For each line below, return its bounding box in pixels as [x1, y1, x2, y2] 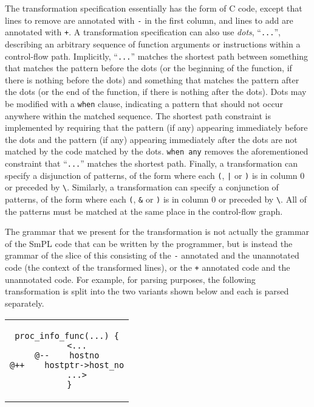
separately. [5, 296, 44, 309]
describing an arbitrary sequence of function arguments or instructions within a [5, 37, 301, 50]
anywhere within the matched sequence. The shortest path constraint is [5, 109, 271, 122]
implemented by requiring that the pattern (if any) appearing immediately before [5, 121, 308, 134]
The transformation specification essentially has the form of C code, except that [5, 2, 302, 14]
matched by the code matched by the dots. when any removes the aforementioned [5, 145, 309, 158]
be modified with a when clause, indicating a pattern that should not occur [5, 97, 283, 110]
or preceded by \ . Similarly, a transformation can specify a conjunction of [5, 181, 279, 193]
